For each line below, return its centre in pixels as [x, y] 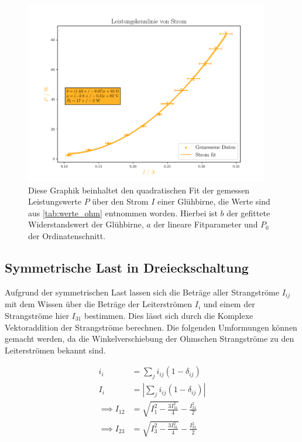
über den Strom [120, 201]
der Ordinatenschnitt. [67, 236]
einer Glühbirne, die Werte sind [214, 201]
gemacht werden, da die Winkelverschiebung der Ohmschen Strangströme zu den [150, 339]
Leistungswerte [55, 201]
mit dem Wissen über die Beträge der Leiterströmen [99, 304]
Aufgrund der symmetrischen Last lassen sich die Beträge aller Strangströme [142, 292]
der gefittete [248, 212]
